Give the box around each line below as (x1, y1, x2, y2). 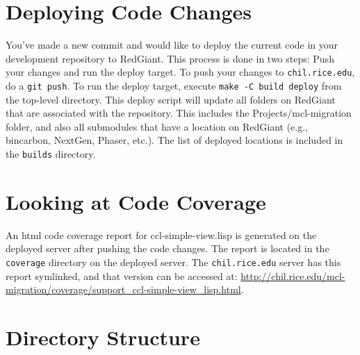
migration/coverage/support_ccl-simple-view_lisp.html (6, 282, 241, 297)
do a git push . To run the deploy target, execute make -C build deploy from (6, 78, 342, 92)
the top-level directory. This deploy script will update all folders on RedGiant (6, 92, 336, 106)
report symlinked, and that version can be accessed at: (6, 268, 238, 283)
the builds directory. (6, 147, 96, 160)
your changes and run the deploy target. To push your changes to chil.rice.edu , (6, 65, 355, 79)
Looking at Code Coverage (6, 187, 266, 215)
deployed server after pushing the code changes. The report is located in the (6, 241, 329, 256)
